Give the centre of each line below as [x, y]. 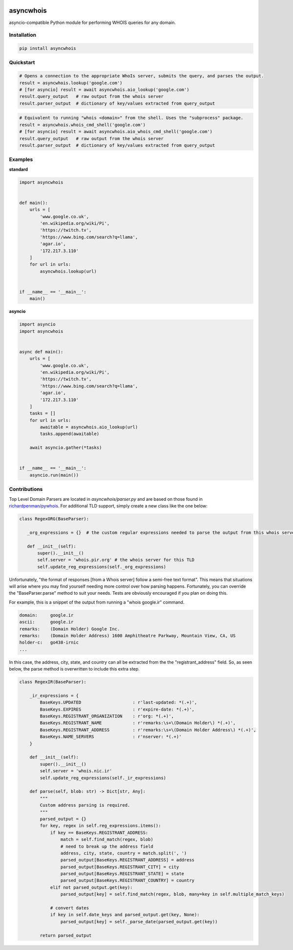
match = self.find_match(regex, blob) [107, 840]
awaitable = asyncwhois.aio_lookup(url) [89, 427]
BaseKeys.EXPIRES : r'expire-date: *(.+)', [117, 709]
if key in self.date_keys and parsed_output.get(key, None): [125, 915]
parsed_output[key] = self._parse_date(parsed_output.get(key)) [139, 922]
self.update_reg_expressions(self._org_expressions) [102, 567]
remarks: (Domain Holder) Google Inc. [70, 629]
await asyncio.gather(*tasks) [66, 448]
